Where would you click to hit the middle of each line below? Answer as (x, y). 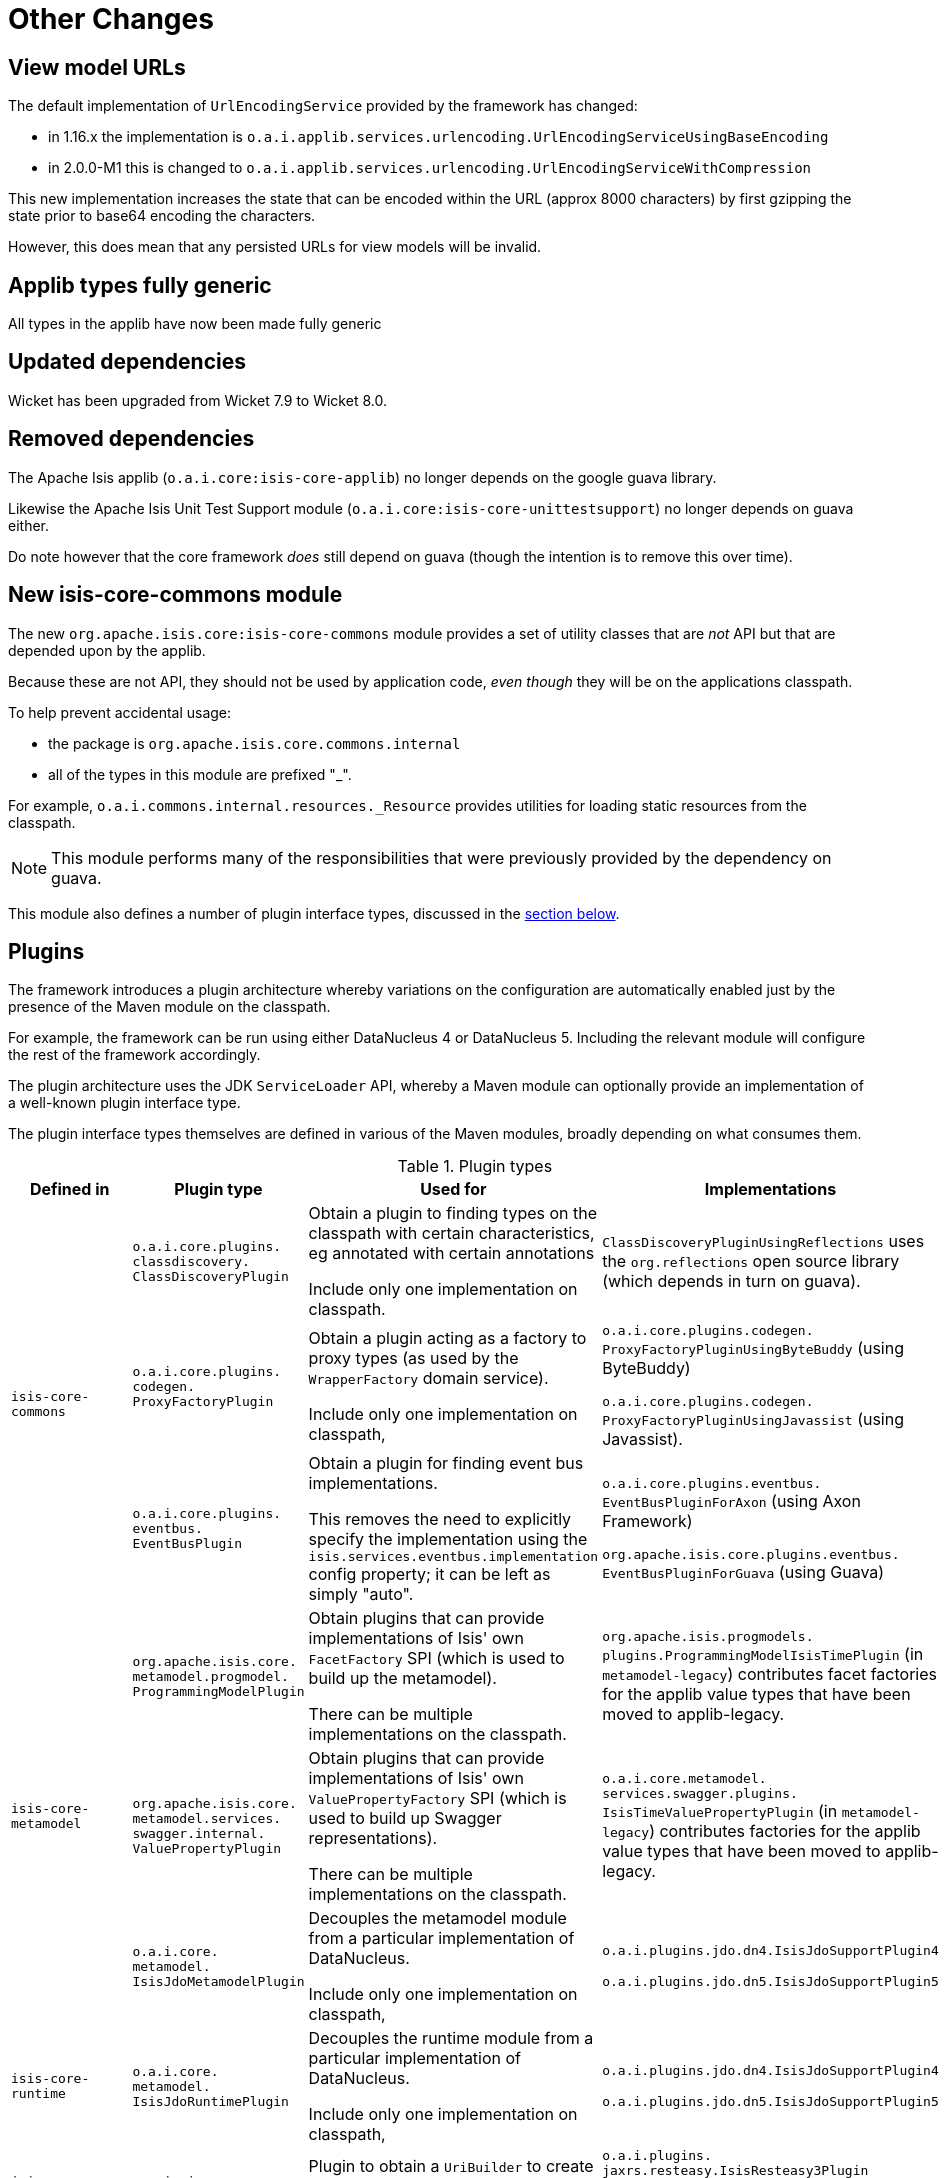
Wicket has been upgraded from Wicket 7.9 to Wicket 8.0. (197, 400)
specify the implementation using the (448, 1539)
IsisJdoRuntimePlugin (210, 2101)
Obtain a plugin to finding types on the (453, 1213)
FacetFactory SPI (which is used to (436, 1658)
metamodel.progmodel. (210, 1676)
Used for (453, 1189)
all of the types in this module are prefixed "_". (200, 774)
